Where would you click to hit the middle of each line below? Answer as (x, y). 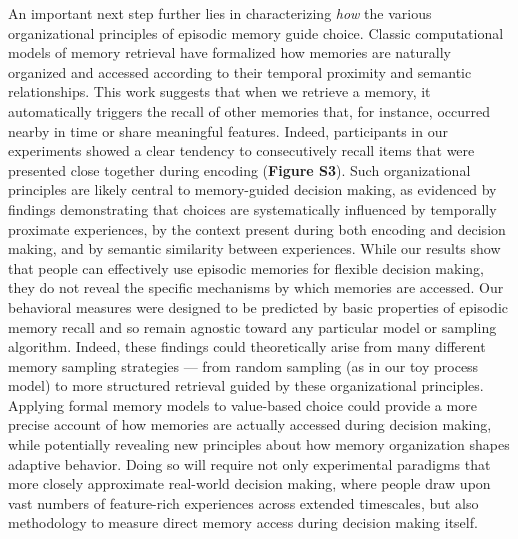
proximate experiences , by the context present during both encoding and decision (257, 228)
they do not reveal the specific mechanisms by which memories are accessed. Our (256, 287)
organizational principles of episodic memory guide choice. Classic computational (256, 32)
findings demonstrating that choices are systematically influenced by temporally (252, 208)
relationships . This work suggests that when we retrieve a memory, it (219, 91)
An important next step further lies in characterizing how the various (220, 13)
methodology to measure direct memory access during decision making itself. (243, 522)
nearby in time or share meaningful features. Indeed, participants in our (228, 130)
